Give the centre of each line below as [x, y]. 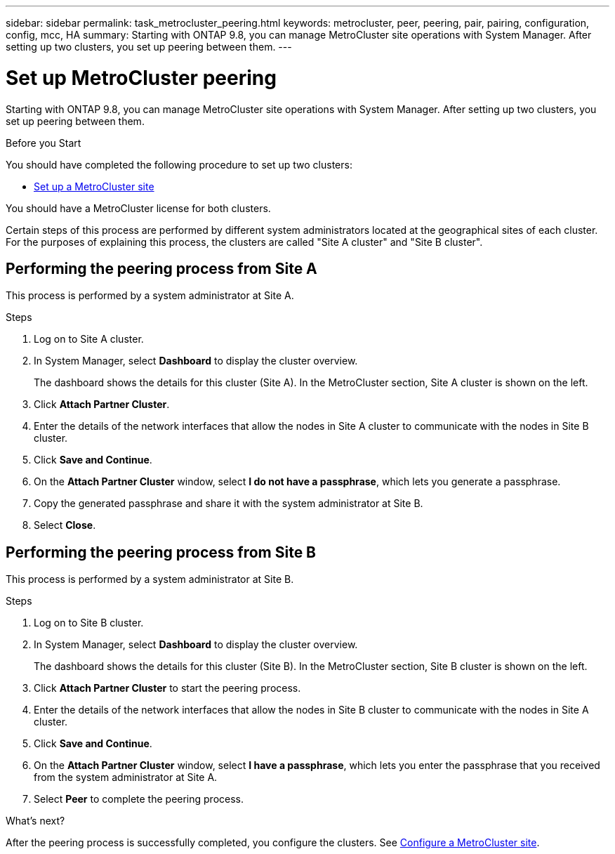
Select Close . [65, 525]
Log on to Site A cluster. [89, 339]
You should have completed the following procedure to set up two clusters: [179, 164]
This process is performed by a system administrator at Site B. [150, 579]
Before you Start [44, 143]
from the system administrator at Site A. [126, 777]
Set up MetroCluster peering [141, 78]
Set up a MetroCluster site [94, 186]
